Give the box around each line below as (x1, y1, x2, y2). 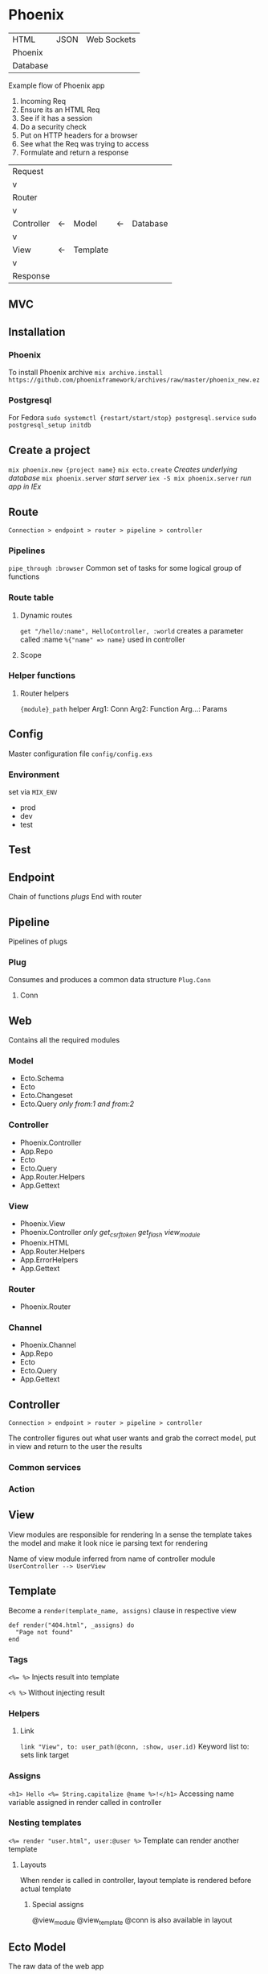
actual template (19, 1884, 72, 1893)
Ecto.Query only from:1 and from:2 (19, 1099, 135, 1109)
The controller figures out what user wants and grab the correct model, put (8, 1433, 257, 1443)
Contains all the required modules (8, 1035, 120, 1045)
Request (12, 165, 44, 176)
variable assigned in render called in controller (8, 1797, 162, 1807)
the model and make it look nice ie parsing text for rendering (8, 1538, 209, 1547)
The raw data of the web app (8, 1962, 104, 1972)
